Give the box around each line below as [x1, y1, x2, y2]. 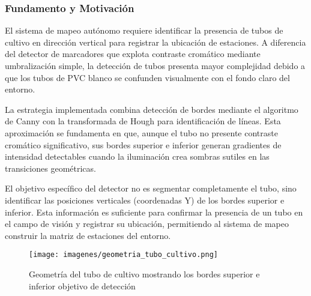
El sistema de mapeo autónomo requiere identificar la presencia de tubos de [5, 24, 283, 37]
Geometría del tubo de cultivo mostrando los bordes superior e [29, 267, 260, 280]
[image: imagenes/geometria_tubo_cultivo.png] [29, 250, 218, 259]
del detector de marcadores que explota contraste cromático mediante [5, 47, 261, 60]
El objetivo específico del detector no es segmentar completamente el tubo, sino [5, 182, 297, 195]
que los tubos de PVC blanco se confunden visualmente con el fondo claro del [5, 71, 290, 83]
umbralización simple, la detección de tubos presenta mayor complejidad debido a [5, 59, 306, 71]
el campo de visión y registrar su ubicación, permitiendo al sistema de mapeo [5, 217, 289, 230]
